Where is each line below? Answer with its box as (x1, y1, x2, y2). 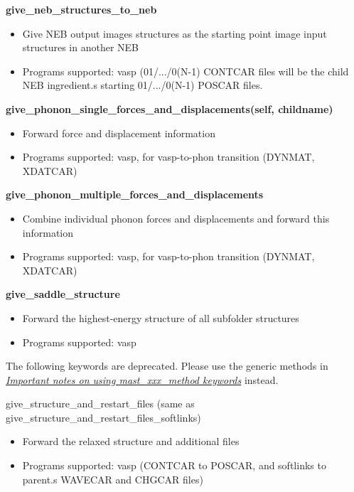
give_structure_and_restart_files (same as (6, 396, 195, 411)
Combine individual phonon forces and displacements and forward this (22, 210, 330, 225)
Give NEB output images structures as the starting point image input (22, 26, 327, 41)
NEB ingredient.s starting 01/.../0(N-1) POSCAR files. (22, 77, 263, 92)
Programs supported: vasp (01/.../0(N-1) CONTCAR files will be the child (22, 63, 349, 78)
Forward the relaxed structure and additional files (22, 434, 240, 449)
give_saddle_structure (6, 287, 120, 301)
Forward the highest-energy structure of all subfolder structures (22, 310, 299, 325)
